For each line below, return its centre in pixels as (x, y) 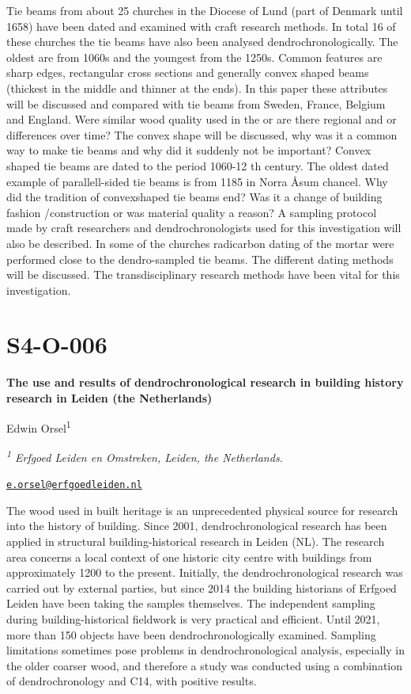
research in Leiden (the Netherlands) (109, 398)
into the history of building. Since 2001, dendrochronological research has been (197, 526)
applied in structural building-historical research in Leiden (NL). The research (196, 541)
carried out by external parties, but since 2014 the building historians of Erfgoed (202, 587)
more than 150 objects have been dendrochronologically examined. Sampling (191, 634)
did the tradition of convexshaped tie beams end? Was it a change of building (194, 197)
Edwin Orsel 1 (39, 426)
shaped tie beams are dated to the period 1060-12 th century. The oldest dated (198, 165)
